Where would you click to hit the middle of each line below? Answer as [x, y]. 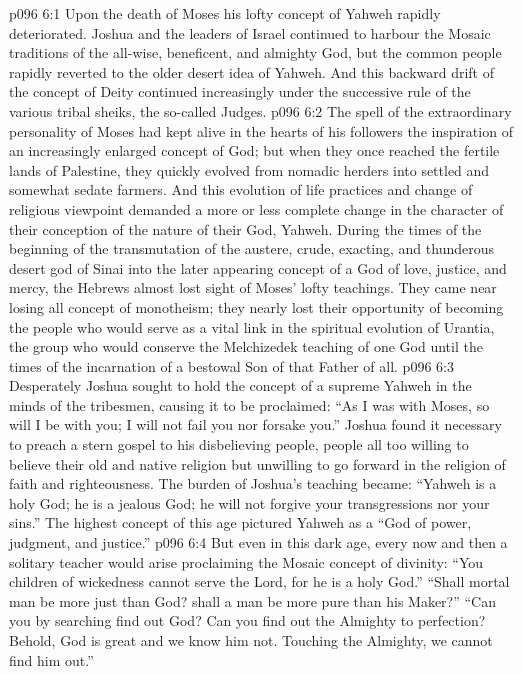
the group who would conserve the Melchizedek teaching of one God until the [246, 346]
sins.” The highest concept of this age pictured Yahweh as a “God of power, [240, 522]
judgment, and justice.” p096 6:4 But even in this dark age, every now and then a [258, 542]
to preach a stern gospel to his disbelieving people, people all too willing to [239, 444]
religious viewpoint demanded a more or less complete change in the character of [256, 208]
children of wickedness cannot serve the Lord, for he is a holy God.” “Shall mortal [259, 581]
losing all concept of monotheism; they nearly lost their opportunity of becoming [256, 306]
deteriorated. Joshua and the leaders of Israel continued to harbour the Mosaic [250, 32]
